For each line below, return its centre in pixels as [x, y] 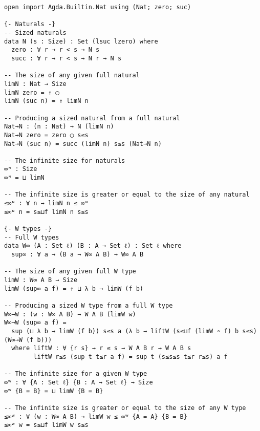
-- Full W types [32, 237]
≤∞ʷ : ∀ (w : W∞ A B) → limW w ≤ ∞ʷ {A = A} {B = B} [96, 416]
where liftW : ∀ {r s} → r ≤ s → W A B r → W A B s [101, 348]
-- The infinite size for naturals [65, 160]
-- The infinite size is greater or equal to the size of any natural [127, 195]
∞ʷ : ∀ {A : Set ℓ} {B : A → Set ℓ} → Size [79, 382]
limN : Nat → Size [35, 84]
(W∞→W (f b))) [28, 340]
